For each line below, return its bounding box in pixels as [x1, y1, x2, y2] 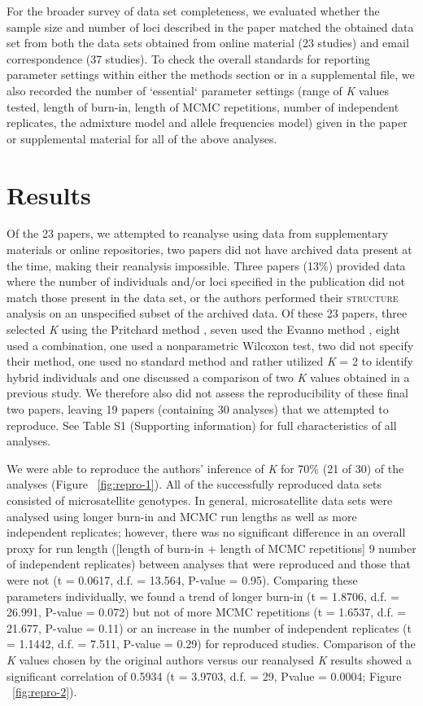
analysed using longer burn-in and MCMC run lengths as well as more [7, 507, 357, 524]
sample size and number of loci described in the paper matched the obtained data [7, 18, 414, 35]
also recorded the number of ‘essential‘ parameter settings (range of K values [7, 81, 389, 99]
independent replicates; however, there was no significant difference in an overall [7, 524, 406, 541]
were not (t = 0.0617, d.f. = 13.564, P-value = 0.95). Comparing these [7, 571, 358, 588]
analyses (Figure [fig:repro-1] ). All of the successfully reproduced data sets [7, 476, 382, 493]
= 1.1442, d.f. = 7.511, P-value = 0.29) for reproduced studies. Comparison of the [7, 635, 416, 652]
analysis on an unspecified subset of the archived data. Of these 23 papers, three [7, 305, 408, 322]
